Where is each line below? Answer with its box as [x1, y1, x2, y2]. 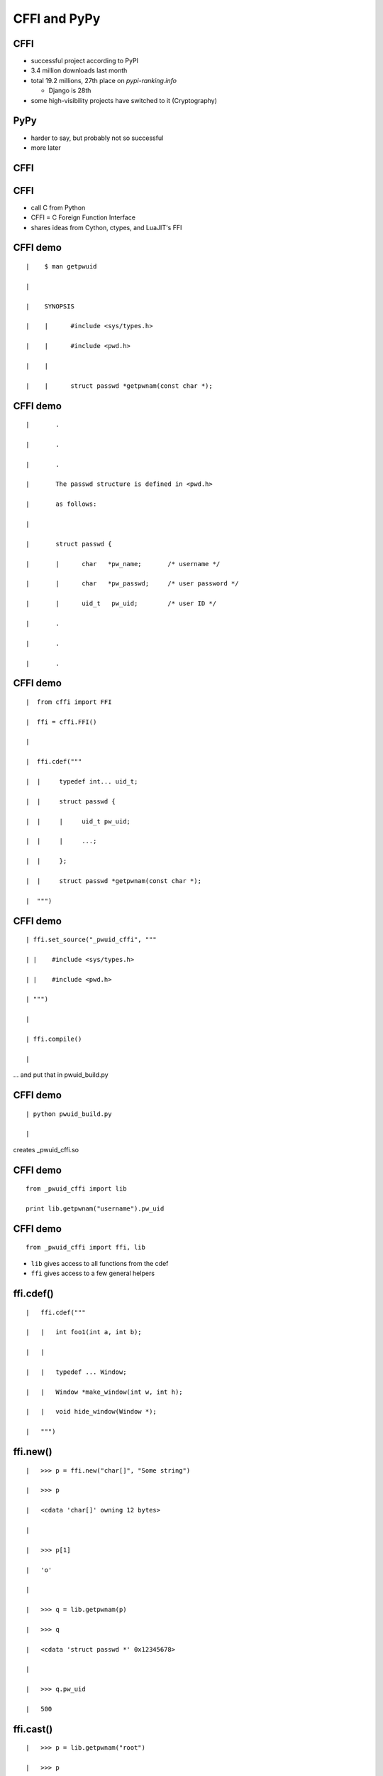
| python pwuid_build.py [26, 1110, 112, 1118]
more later [30, 143, 61, 152]
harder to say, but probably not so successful [30, 134, 164, 142]
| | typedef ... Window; [26, 1368, 127, 1376]
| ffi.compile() [26, 1035, 82, 1044]
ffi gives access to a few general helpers [30, 1269, 155, 1278]
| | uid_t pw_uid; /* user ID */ [26, 600, 216, 607]
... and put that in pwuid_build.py [13, 1071, 109, 1079]
